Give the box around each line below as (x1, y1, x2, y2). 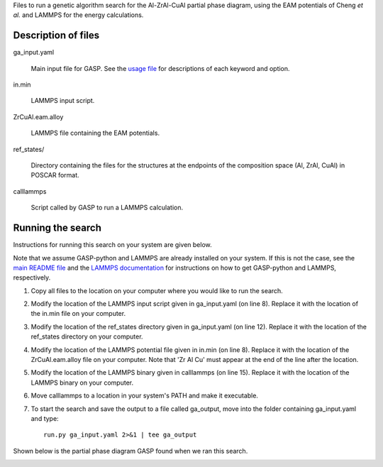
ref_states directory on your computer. (30, 332, 143, 341)
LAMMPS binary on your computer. (30, 378, 134, 387)
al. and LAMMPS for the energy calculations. (13, 11, 144, 19)
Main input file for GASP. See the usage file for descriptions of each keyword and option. (30, 64, 290, 72)
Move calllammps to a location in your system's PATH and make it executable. (30, 391, 259, 400)
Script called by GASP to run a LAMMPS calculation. (30, 203, 184, 212)
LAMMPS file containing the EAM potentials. (30, 128, 160, 138)
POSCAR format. (30, 171, 79, 180)
